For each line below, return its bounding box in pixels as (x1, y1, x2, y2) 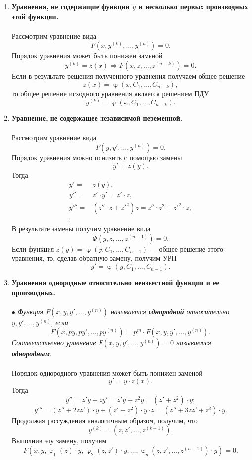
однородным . (11, 348, 52, 358)
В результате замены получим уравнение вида (11, 223, 151, 234)
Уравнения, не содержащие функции (11, 1, 130, 11)
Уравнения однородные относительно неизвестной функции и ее (11, 277, 219, 288)
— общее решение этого (150, 243, 223, 254)
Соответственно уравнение (11, 337, 96, 348)
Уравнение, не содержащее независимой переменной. (11, 113, 183, 123)
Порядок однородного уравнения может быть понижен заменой (11, 367, 202, 378)
